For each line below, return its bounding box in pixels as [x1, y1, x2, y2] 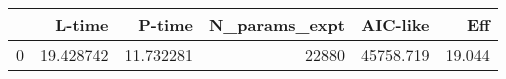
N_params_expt [208, 13, 345, 36]
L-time [55, 13, 109, 36]
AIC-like [361, 13, 430, 36]
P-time [138, 13, 193, 36]
